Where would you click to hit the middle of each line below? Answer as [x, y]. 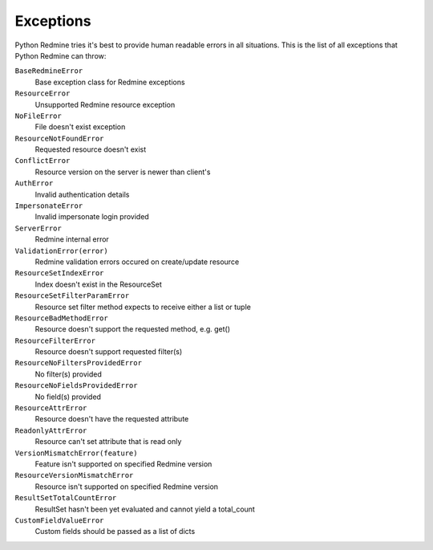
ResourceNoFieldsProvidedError [76, 386]
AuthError [34, 183]
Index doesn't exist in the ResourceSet [98, 284]
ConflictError [42, 161]
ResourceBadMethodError [61, 318]
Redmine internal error [72, 239]
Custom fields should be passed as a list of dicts [115, 532]
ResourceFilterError [55, 340]
